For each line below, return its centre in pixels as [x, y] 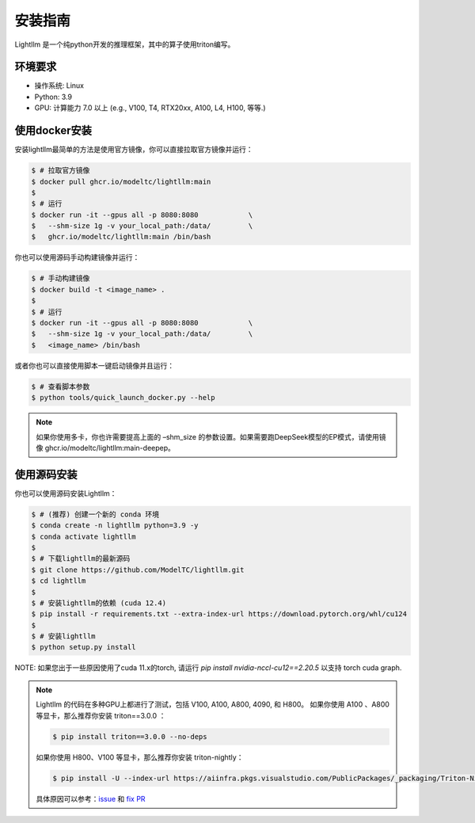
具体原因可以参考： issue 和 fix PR [91, 798]
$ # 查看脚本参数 [61, 387]
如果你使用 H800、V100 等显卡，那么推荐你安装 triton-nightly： [140, 757]
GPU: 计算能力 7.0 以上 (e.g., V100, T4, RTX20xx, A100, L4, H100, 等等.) [150, 108]
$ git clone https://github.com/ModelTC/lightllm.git [138, 570]
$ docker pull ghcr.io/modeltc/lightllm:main [121, 181]
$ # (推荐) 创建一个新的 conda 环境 [95, 514]
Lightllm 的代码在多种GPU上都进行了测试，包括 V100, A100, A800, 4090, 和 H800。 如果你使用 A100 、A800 [213, 704]
